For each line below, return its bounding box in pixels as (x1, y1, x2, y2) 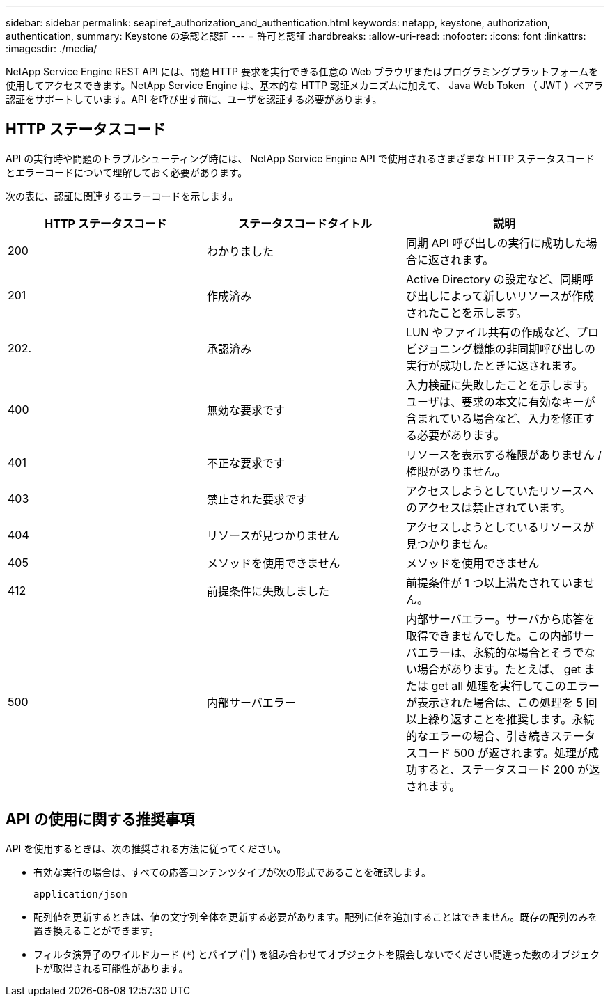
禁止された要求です (206, 492, 307, 506)
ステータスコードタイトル (237, 216, 372, 230)
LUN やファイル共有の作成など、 (405, 324, 577, 339)
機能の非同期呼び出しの (472, 341, 595, 356)
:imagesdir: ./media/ (6, 42, 97, 54)
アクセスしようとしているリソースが (405, 519, 594, 534)
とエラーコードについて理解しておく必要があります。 (6, 166, 248, 178)
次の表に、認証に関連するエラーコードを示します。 (6, 189, 239, 202)
